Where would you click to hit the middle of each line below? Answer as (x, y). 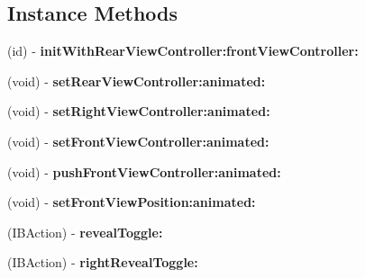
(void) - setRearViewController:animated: (137, 81)
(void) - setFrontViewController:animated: (138, 141)
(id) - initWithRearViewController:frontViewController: (183, 51)
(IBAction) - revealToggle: (85, 232)
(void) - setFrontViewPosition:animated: (132, 202)
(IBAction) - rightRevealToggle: (103, 262)
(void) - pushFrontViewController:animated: (144, 171)
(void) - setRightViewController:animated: (139, 111)
